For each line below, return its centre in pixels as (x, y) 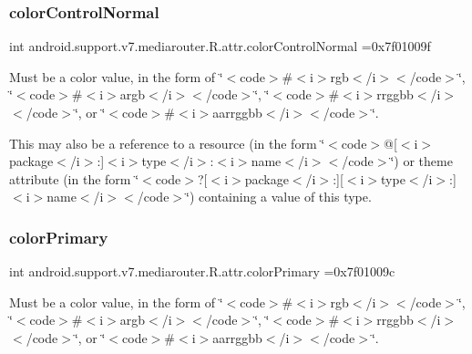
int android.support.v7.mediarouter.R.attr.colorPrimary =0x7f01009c (202, 271)
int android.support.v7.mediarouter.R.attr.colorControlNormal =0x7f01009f (220, 46)
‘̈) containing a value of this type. (279, 197)
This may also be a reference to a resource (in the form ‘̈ (167, 143)
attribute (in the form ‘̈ (74, 178)
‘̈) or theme (421, 161)
